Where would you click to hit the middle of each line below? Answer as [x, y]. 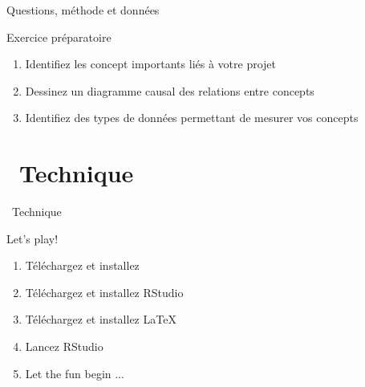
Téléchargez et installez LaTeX [101, 319]
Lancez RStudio [64, 346]
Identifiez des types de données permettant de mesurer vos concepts [192, 118]
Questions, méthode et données [83, 10]
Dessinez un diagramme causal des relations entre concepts [170, 90]
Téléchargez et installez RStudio [104, 292]
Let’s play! [32, 238]
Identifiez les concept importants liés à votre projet [151, 64]
